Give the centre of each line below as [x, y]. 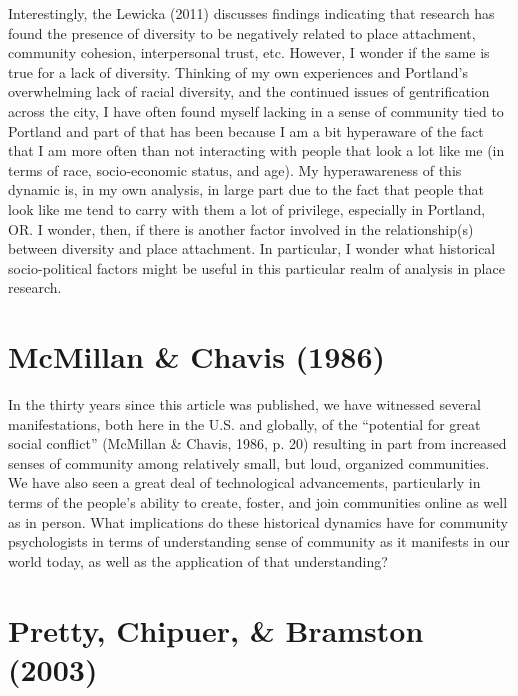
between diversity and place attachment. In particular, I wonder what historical [252, 248]
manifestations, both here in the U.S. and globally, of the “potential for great [244, 423]
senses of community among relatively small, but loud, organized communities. [249, 462]
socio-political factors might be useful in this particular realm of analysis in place [256, 267]
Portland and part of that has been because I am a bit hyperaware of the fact [246, 130]
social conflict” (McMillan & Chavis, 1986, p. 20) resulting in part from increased [257, 443]
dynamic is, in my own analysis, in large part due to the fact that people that [246, 189]
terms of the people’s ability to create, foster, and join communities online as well [258, 502]
